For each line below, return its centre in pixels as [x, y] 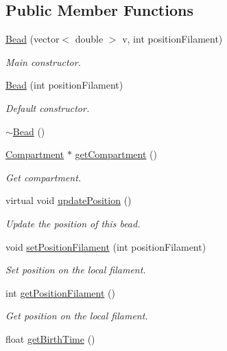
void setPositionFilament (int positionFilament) [106, 246]
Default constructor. [48, 107]
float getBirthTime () [50, 338]
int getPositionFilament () [60, 292]
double [89, 39]
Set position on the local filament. [76, 270]
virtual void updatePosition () [69, 200]
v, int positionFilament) [172, 39]
